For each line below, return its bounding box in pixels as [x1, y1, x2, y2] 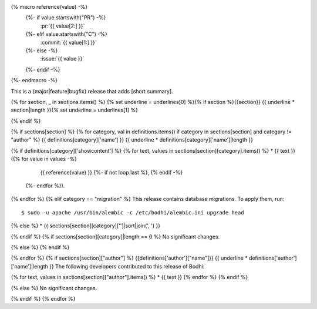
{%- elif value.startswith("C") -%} [25, 31, 108, 38]
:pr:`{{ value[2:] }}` [40, 22, 85, 29]
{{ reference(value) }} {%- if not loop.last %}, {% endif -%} [40, 169, 183, 176]
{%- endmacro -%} [11, 77, 58, 84]
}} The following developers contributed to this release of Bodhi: [49, 263, 205, 270]
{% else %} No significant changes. [11, 284, 97, 291]
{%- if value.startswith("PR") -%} [25, 14, 106, 21]
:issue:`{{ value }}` [40, 55, 85, 62]
